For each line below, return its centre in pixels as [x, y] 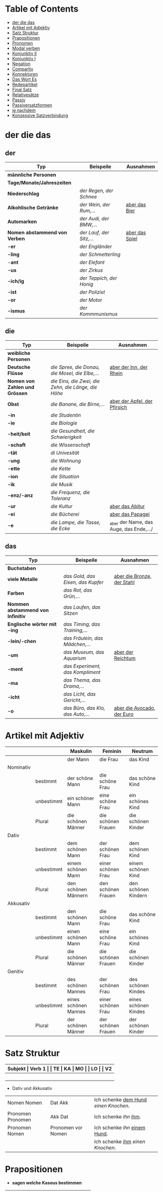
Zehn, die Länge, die [74, 387]
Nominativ [19, 767]
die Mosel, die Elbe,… [75, 373]
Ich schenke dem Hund [120, 1100]
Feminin [112, 751]
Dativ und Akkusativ [32, 1088]
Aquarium [75, 658]
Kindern [138, 895]
